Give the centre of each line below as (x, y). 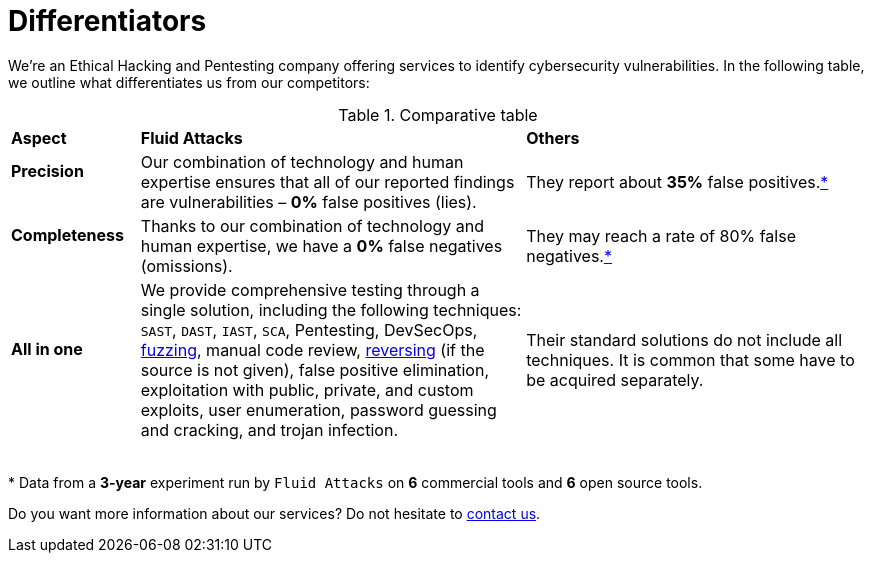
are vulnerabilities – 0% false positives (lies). (308, 201)
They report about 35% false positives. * (677, 181)
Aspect (39, 137)
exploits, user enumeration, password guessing (318, 409)
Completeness (67, 235)
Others (553, 137)
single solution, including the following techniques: (331, 309)
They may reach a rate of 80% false (661, 235)
